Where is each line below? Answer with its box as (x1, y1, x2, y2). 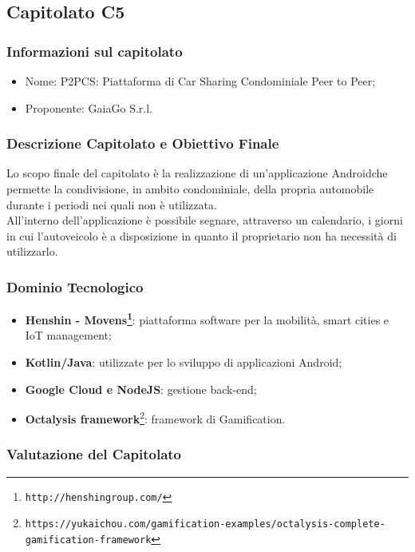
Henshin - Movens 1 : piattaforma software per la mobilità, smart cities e (25, 309, 389, 328)
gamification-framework (25, 534, 152, 546)
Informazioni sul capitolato (6, 41, 183, 61)
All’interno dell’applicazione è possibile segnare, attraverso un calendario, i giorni (6, 212, 403, 228)
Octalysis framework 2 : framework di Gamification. (25, 408, 286, 427)
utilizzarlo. (6, 243, 58, 260)
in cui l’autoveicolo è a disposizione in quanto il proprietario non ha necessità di (6, 227, 397, 244)
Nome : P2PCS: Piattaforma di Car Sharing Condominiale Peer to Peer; (25, 73, 376, 89)
